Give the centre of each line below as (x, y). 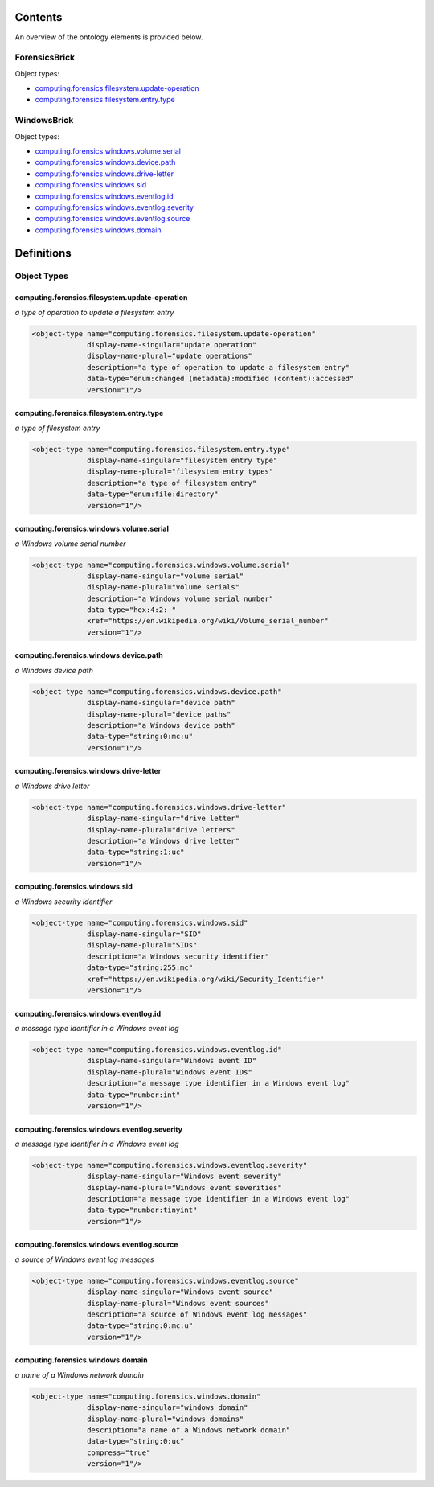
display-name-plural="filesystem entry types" (180, 472)
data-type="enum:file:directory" (153, 494)
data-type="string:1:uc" (136, 852)
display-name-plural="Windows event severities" (184, 1187)
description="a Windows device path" (162, 725)
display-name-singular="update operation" (172, 345)
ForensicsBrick (45, 58)
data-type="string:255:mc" (140, 968)
